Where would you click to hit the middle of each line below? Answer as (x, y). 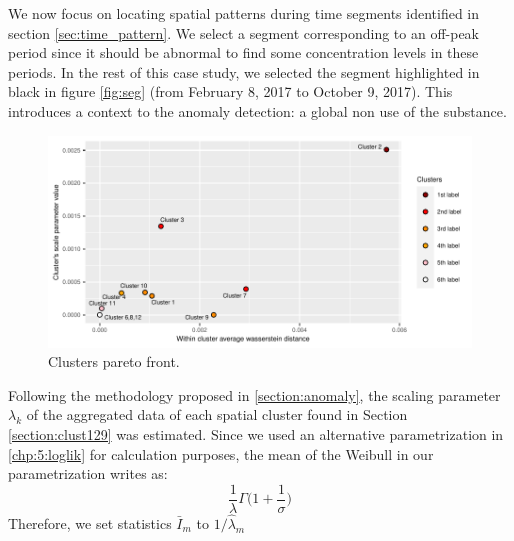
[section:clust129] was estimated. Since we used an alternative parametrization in (256, 433)
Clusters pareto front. (114, 361)
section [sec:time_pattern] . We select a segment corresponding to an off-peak (244, 32)
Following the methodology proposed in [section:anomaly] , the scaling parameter (254, 394)
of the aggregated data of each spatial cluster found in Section (217, 414)
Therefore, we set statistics (90, 523)
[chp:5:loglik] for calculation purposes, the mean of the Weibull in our (221, 453)
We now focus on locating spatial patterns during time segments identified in (244, 13)
